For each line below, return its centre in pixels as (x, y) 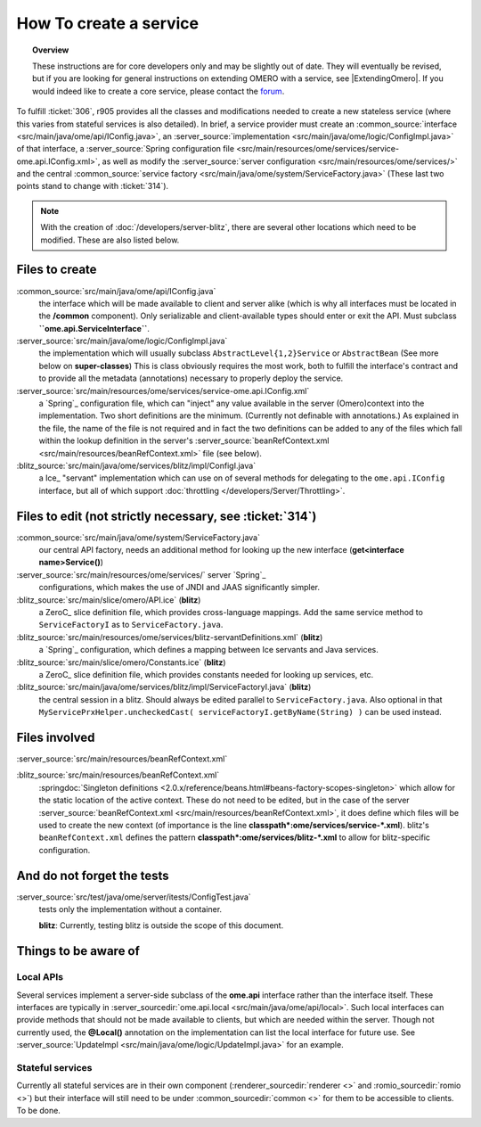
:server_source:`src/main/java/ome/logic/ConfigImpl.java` (122, 341)
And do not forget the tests (93, 875)
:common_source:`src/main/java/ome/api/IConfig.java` (116, 291)
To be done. (39, 1111)
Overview (51, 50)
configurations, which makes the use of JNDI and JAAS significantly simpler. (179, 588)
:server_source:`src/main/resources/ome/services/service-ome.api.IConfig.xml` (163, 391)
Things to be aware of (78, 951)
